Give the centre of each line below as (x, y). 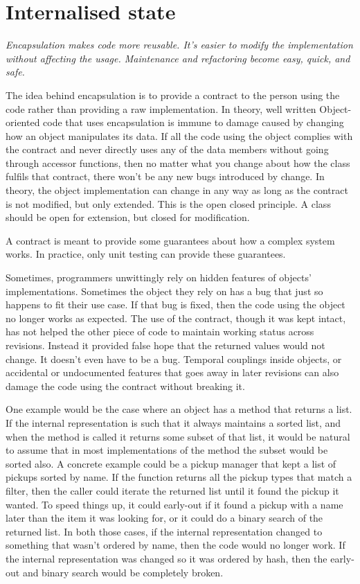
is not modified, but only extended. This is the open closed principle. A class (168, 203)
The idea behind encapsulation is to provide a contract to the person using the (173, 95)
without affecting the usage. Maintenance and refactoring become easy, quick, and (178, 58)
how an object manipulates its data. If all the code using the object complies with (179, 135)
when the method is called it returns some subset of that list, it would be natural (178, 436)
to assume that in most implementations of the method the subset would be (167, 450)
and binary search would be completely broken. (123, 572)
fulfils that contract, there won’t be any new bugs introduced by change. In (165, 176)
